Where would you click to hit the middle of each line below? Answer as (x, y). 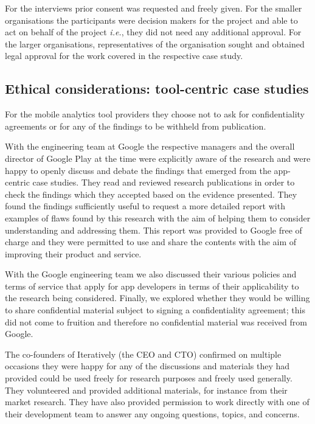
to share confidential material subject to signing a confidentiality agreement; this (155, 310)
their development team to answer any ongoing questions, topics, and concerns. (152, 413)
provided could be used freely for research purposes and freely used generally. (149, 378)
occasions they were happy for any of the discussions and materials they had (147, 366)
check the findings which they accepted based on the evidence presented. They (151, 194)
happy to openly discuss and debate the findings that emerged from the (138, 170)
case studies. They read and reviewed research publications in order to (164, 182)
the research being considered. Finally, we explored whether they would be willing (157, 298)
